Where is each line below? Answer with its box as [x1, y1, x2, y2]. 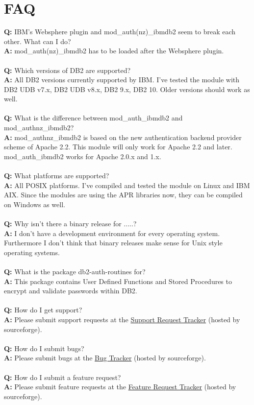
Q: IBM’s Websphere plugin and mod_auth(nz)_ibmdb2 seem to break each [4, 26, 236, 37]
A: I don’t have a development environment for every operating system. [4, 228, 220, 238]
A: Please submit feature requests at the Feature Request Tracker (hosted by [4, 381, 236, 392]
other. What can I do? [4, 36, 71, 46]
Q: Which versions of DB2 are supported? [4, 65, 131, 75]
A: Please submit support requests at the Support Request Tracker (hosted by [4, 314, 240, 324]
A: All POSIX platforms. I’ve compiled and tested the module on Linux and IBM [4, 180, 250, 190]
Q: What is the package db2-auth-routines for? [4, 266, 146, 276]
